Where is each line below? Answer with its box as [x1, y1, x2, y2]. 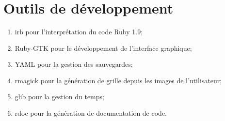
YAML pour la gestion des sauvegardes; [15, 59, 133, 69]
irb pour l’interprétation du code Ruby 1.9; [15, 26, 143, 36]
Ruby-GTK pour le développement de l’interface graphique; [15, 43, 192, 53]
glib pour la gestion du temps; [15, 91, 104, 102]
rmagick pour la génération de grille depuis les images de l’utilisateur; [15, 75, 222, 85]
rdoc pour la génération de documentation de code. [15, 107, 167, 118]
